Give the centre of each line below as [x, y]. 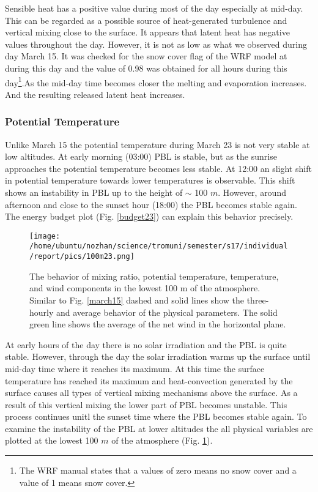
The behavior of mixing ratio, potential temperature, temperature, [154, 276]
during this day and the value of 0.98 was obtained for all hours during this [146, 68]
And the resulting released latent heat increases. [95, 94]
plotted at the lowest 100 [52, 440]
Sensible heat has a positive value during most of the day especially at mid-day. [154, 8]
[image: [45, 236]
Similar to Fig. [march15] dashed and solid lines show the [137, 300]
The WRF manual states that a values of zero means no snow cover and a [158, 470]
